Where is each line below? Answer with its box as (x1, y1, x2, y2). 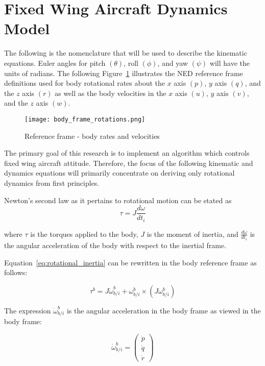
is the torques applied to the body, (30, 228, 138, 239)
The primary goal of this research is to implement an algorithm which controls (4, 148, 250, 158)
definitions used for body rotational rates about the (4, 78, 165, 88)
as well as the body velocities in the (55, 87, 166, 98)
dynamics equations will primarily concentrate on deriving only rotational (4, 167, 235, 178)
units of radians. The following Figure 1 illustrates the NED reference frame (4, 67, 243, 78)
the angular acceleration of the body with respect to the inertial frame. (4, 240, 227, 251)
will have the (209, 57, 250, 68)
